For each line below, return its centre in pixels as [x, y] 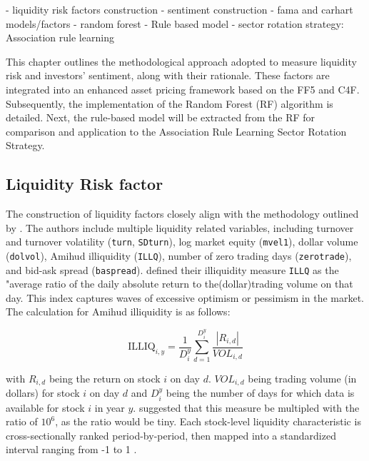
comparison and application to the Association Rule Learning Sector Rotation [176, 131]
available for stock [45, 407]
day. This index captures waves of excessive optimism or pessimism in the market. [185, 297]
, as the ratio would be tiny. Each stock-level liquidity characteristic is [208, 421]
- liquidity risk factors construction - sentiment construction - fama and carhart [180, 9]
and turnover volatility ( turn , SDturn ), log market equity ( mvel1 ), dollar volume [182, 242]
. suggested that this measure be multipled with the [246, 407]
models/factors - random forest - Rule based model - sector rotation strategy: [175, 23]
